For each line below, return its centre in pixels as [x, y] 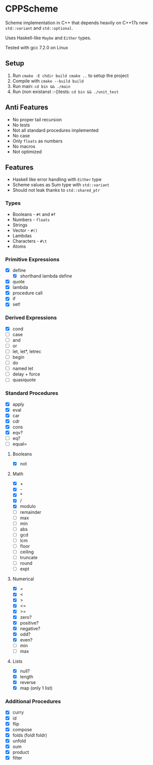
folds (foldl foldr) [30, 735]
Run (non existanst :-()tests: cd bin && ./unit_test [65, 92]
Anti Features [27, 107]
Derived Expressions [31, 318]
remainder [31, 512]
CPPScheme [32, 9]
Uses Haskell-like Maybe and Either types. [48, 38]
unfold [19, 741]
